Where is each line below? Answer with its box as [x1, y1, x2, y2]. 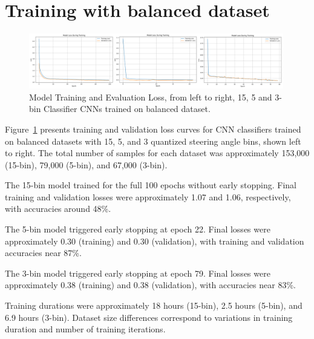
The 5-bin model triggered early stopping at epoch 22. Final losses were [5, 223, 270, 235]
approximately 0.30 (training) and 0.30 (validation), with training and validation [5, 234, 304, 247]
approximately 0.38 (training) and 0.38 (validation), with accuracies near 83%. [5, 278, 296, 291]
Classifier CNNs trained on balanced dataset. [44, 102, 211, 115]
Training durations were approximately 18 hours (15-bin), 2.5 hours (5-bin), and [5, 299, 303, 312]
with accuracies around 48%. [5, 202, 111, 215]
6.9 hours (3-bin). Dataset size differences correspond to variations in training [5, 311, 293, 323]
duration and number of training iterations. [5, 323, 166, 335]
